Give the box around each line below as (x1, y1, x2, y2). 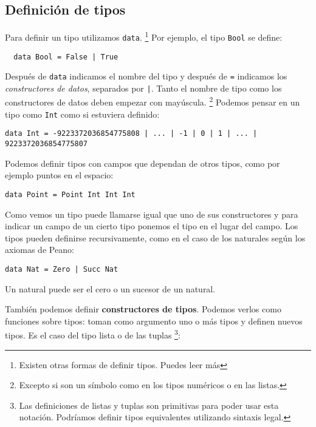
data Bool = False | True (13, 52, 118, 61)
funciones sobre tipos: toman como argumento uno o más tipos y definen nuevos (5, 314, 303, 327)
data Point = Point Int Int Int (5, 190, 136, 199)
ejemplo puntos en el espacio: (5, 169, 114, 181)
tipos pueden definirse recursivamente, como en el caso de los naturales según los (5, 231, 306, 244)
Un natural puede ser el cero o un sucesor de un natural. (5, 282, 216, 295)
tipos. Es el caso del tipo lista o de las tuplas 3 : (5, 327, 180, 341)
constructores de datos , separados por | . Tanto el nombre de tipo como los (5, 81, 282, 94)
